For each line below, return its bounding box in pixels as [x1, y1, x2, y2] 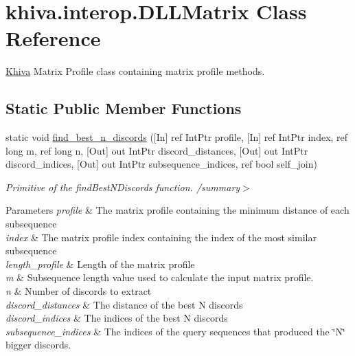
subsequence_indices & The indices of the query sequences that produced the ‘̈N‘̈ [5, 324, 345, 338]
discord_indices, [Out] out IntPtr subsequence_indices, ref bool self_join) [5, 157, 317, 171]
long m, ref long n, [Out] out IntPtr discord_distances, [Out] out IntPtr [5, 143, 308, 157]
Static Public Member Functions [5, 98, 242, 119]
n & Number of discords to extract [5, 284, 152, 298]
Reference [5, 24, 101, 52]
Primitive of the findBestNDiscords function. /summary [5, 179, 240, 194]
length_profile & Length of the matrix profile [5, 256, 195, 271]
